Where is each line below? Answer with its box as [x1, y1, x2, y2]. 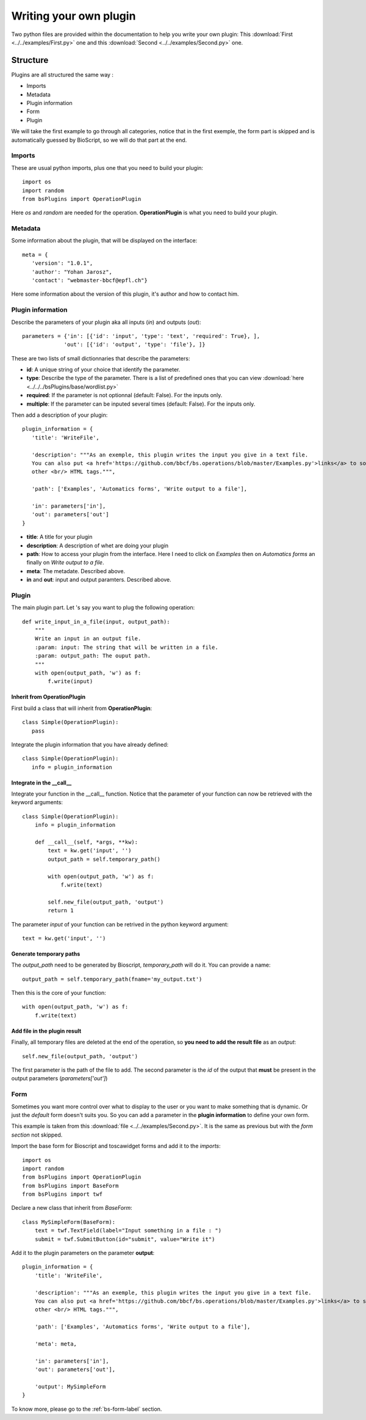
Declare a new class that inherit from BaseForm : [11, 1204, 132, 1212]
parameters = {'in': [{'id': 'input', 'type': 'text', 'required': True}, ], [22, 332, 260, 339]
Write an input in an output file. [34, 635, 142, 642]
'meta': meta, [34, 1340, 77, 1347]
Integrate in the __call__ [11, 779, 72, 786]
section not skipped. [11, 1131, 63, 1138]
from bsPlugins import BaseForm [22, 1182, 119, 1189]
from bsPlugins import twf [22, 1191, 103, 1198]
